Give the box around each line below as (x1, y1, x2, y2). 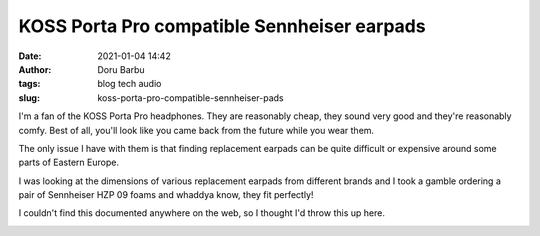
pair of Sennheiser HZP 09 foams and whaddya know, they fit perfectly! (18, 189, 314, 201)
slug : (18, 91, 40, 104)
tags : (18, 78, 41, 90)
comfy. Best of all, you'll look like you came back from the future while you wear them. (18, 124, 375, 136)
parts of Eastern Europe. (18, 156, 120, 169)
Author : (18, 63, 52, 75)
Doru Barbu (97, 63, 145, 75)
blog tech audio (97, 78, 162, 90)
